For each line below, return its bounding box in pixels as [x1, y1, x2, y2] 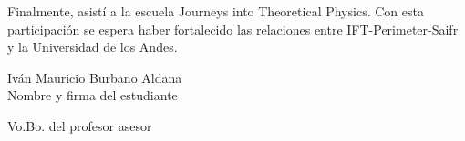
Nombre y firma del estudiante [7, 86, 178, 105]
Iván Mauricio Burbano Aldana [7, 67, 182, 86]
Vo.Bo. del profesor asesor [7, 116, 152, 135]
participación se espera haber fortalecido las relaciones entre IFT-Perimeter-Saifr [7, 19, 459, 38]
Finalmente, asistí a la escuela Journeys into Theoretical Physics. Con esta [7, 2, 424, 20]
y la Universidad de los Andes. [7, 37, 178, 56]
